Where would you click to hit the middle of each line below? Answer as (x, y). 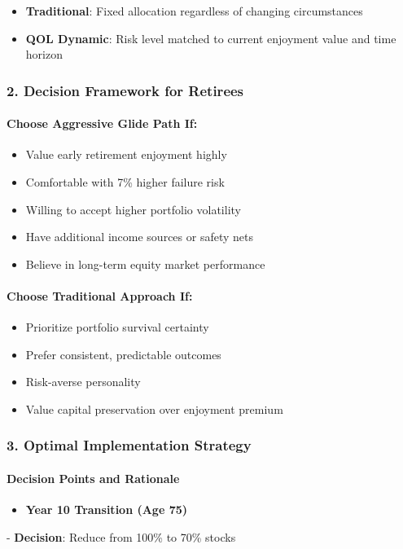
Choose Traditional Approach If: (100, 295)
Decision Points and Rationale (93, 478)
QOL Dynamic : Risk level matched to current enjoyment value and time (211, 38)
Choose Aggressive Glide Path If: (102, 123)
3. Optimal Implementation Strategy (129, 445)
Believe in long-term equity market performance (145, 264)
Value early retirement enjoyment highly (126, 154)
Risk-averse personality (83, 382)
